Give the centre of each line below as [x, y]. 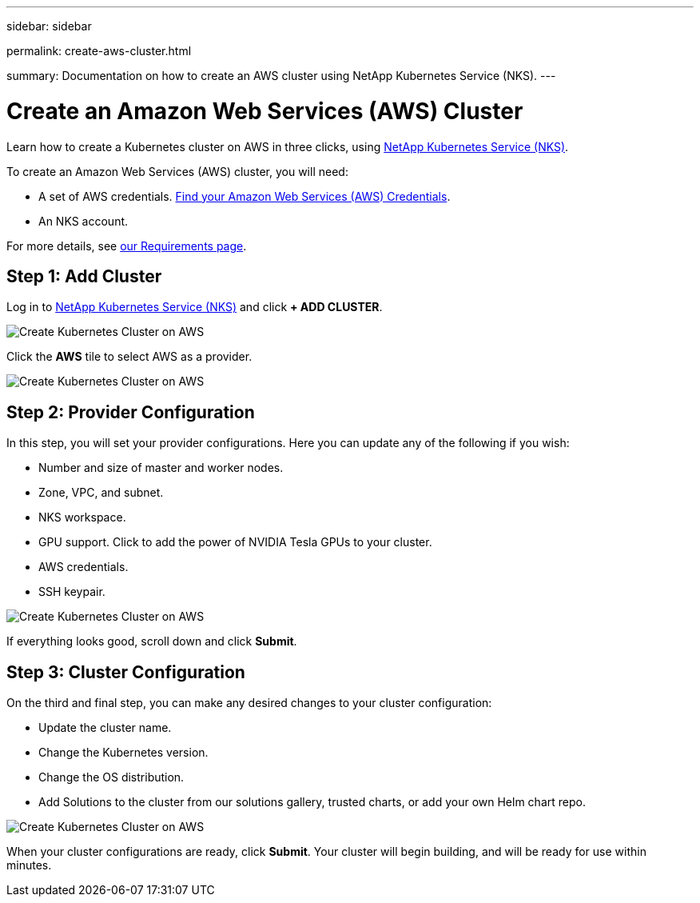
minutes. [29, 865]
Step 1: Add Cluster [84, 276]
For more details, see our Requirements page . [127, 246]
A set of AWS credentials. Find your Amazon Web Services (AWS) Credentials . [245, 196]
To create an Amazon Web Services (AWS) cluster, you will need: [177, 171]
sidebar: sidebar [49, 26]
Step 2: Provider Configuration [131, 412]
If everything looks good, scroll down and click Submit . [152, 641]
